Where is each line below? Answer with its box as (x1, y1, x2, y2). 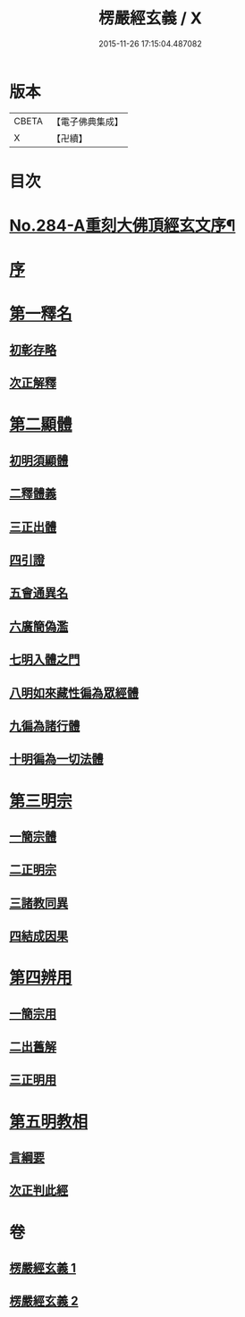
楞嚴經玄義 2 (9, 1294, 79, 1309)
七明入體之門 (9, 652, 80, 667)
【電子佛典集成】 (51, 115, 123, 128)
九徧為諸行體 (9, 718, 80, 733)
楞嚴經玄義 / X (97, 8, 203, 29)
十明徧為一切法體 (9, 752, 104, 767)
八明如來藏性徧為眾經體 (9, 685, 139, 700)
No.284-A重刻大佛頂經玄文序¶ (9, 215, 236, 236)
